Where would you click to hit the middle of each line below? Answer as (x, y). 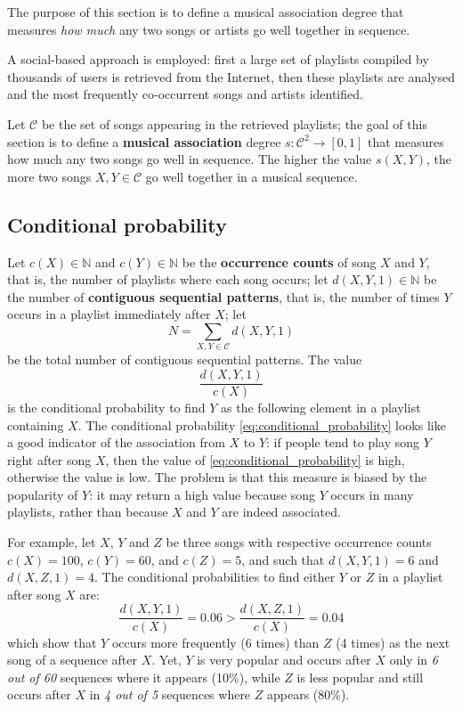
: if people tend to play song (343, 442)
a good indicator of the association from (116, 442)
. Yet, (166, 660)
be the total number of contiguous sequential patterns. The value (185, 359)
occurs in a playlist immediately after (109, 314)
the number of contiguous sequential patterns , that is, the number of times (223, 296)
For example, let (52, 542)
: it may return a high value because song (202, 494)
